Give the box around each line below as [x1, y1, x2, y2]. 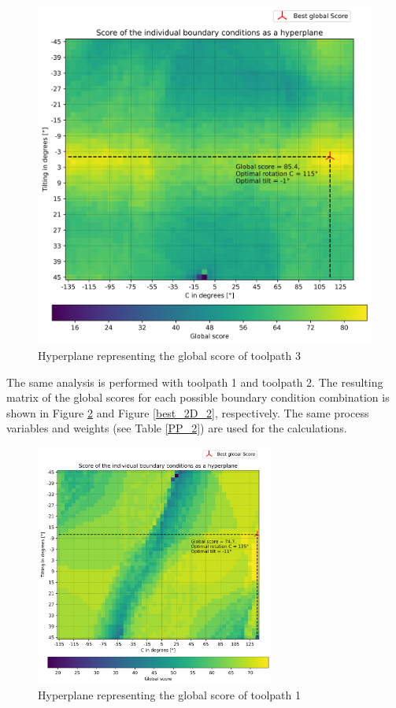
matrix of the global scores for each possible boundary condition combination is [6, 389, 390, 406]
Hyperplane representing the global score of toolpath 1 [38, 687, 301, 703]
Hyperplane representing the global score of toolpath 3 [38, 347, 301, 364]
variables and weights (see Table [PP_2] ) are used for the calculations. [6, 420, 347, 436]
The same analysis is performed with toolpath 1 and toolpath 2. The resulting [6, 373, 383, 390]
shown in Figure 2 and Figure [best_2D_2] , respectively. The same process [6, 404, 369, 421]
